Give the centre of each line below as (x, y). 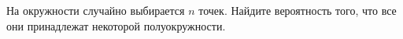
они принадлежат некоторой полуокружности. (116, 25)
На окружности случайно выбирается (96, 10)
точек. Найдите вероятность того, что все (298, 10)
